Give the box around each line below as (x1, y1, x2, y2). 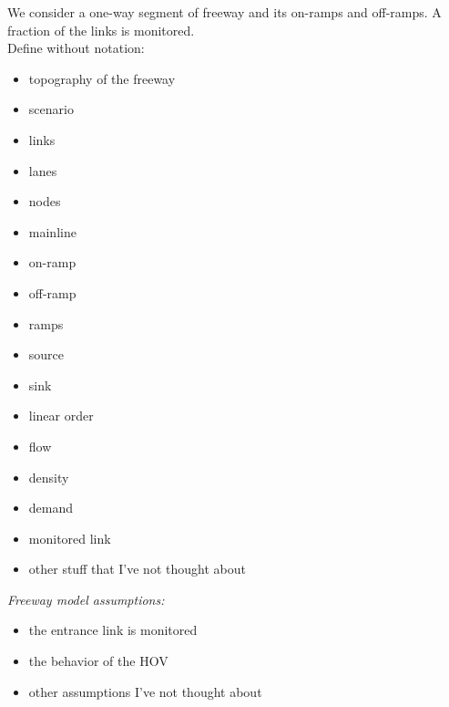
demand (28, 498, 74, 517)
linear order (28, 406, 94, 425)
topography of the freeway (28, 68, 176, 88)
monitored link (28, 528, 111, 547)
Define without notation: (7, 38, 145, 57)
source (28, 345, 65, 364)
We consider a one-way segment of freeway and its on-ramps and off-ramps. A (7, 3, 442, 21)
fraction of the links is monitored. (7, 20, 195, 39)
